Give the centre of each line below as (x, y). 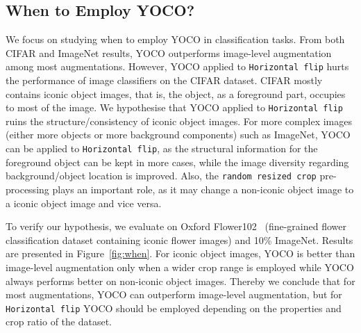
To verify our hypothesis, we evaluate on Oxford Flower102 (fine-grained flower (176, 226)
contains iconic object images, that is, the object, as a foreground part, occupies (176, 94)
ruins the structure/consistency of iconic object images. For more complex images (179, 121)
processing (27, 189)
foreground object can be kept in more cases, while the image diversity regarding (177, 162)
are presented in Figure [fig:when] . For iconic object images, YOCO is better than (180, 253)
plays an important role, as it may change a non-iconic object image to (203, 189)
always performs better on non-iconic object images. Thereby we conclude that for (180, 281)
